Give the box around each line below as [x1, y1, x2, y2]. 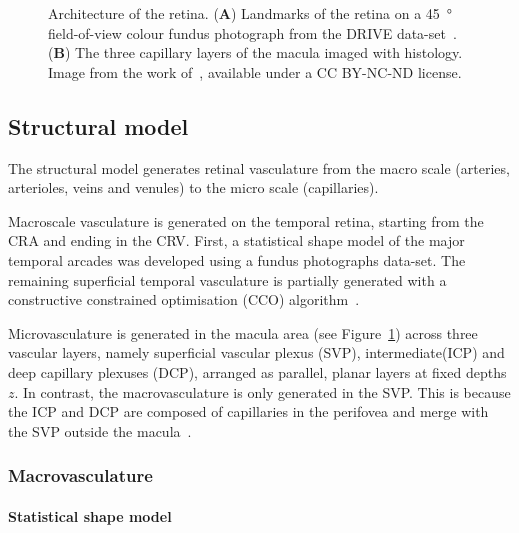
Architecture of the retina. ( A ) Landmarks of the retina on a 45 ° [48, 3, 453, 23]
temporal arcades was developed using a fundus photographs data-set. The [8, 249, 466, 270]
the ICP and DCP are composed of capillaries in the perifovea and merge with [8, 401, 489, 422]
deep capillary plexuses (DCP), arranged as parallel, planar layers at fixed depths [8, 361, 507, 382]
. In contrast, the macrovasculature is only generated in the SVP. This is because [14, 381, 511, 402]
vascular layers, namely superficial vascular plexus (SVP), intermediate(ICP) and [8, 342, 505, 363]
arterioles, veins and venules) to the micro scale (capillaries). [8, 177, 379, 198]
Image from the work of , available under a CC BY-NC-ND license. [48, 61, 462, 82]
